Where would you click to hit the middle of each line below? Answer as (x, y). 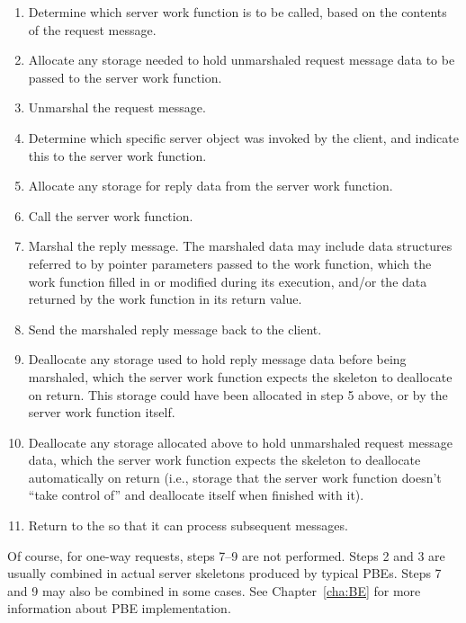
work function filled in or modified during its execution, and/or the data (228, 281)
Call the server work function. (111, 215)
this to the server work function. (117, 155)
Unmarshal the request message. (117, 107)
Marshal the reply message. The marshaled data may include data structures (240, 246)
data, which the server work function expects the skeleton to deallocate (224, 460)
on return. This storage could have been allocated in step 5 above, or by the (238, 394)
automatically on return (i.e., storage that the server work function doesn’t (235, 477)
